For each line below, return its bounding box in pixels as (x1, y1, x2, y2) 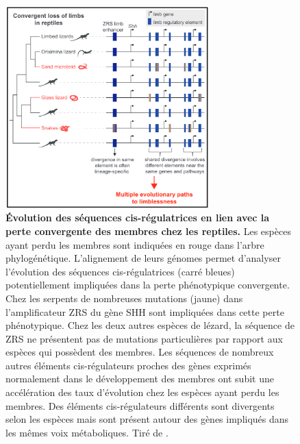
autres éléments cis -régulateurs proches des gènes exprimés (5, 358, 251, 372)
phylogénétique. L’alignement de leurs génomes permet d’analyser (5, 251, 281, 265)
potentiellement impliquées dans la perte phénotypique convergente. (5, 277, 290, 292)
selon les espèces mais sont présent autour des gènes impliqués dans (5, 412, 289, 426)
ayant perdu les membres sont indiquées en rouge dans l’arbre (5, 237, 264, 251)
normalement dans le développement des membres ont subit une (5, 371, 274, 386)
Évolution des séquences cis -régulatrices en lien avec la (5, 210, 270, 225)
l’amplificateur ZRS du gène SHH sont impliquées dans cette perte (5, 304, 284, 319)
